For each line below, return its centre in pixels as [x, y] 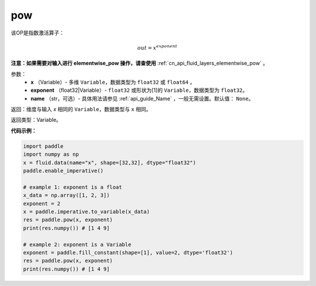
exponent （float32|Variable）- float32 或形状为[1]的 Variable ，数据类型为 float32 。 [139, 90]
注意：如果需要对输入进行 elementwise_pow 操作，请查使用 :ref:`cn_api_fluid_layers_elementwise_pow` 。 [140, 63]
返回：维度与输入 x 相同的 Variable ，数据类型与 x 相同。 [81, 109]
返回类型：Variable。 [36, 120]
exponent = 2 [42, 204]
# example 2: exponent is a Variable [77, 244]
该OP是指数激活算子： [37, 33]
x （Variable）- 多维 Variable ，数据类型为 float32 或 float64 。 [113, 82]
